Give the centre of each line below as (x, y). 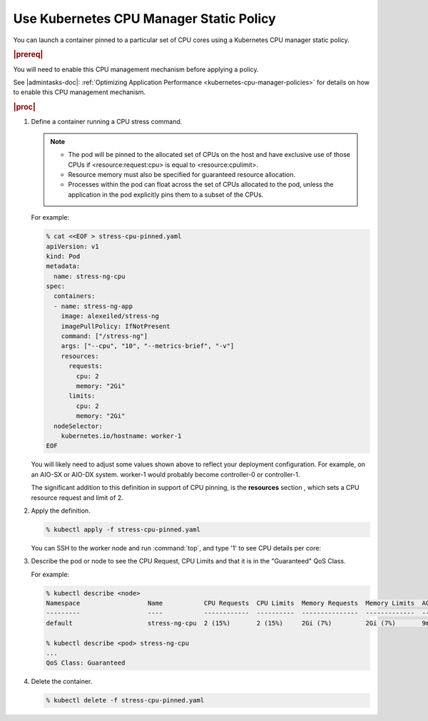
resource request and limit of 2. (77, 497)
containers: (75, 296)
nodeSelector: (78, 426)
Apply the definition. (61, 511)
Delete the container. (62, 682)
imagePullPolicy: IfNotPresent (116, 326)
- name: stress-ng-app (93, 306)
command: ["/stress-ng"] (105, 336)
